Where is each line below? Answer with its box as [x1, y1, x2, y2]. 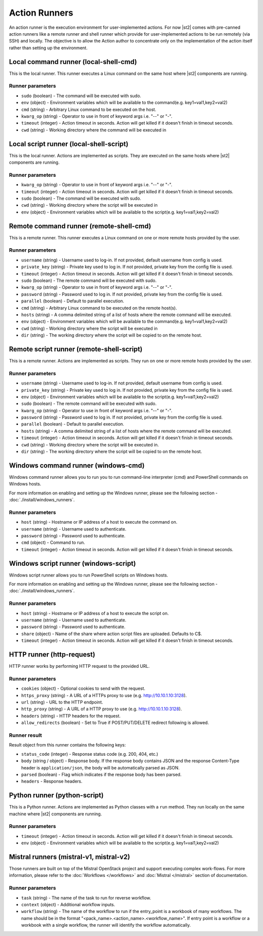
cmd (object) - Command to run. [21, 540, 85, 546]
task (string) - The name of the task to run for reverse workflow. [21, 894, 151, 901]
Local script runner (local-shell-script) [9, 140, 129, 148]
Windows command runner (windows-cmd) [9, 461, 145, 469]
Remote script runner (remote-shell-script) [9, 345, 143, 353]
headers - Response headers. [21, 778, 83, 784]
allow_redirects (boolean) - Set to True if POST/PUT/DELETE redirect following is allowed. [21, 720, 209, 725]
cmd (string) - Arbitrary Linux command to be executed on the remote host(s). [21, 305, 177, 311]
